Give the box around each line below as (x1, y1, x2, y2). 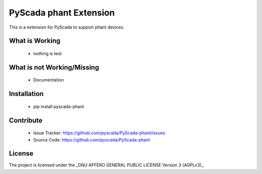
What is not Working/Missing (9, 63, 99, 71)
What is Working (9, 37, 61, 45)
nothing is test (33, 50, 62, 56)
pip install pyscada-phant (33, 103, 84, 109)
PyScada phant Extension (9, 7, 115, 18)
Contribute (9, 116, 43, 125)
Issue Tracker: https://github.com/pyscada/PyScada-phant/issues (33, 130, 165, 136)
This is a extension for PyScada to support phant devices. (9, 24, 125, 30)
